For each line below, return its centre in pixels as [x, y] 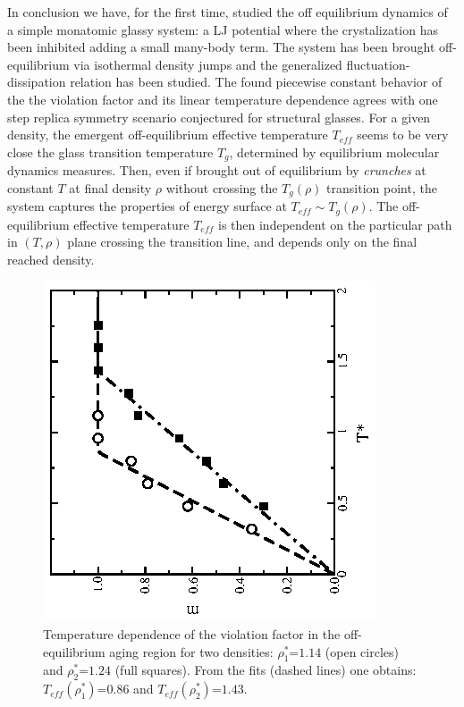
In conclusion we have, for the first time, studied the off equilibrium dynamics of [228, 12]
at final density [110, 187]
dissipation [37, 82]
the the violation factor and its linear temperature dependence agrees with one [223, 99]
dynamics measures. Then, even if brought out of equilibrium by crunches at [217, 170]
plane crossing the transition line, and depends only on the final [242, 242]
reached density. [51, 259]
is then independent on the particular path [335, 224]
